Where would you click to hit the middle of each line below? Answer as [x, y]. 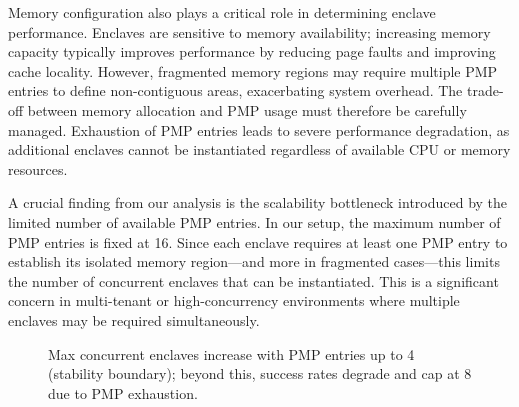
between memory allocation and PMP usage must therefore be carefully [247, 109]
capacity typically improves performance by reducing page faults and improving [252, 51]
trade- [485, 90]
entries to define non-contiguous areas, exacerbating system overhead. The [235, 90]
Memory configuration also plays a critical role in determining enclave [222, 12]
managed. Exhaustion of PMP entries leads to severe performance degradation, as [259, 129]
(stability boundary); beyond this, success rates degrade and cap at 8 [260, 373]
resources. [38, 168]
